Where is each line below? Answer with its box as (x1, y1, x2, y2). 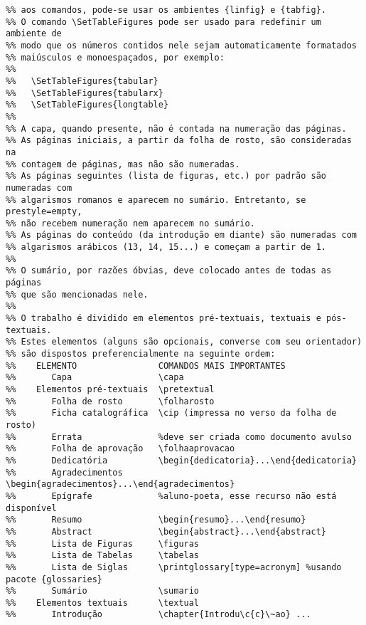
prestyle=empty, (6, 206, 82, 217)
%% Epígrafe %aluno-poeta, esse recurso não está (6, 490, 337, 501)
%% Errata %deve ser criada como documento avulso (6, 431, 352, 442)
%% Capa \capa (6, 372, 184, 383)
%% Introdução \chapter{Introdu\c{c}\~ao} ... (6, 609, 311, 620)
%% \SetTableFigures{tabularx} (6, 88, 163, 98)
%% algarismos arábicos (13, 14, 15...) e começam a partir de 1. (6, 242, 327, 253)
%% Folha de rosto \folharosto (6, 396, 215, 406)
